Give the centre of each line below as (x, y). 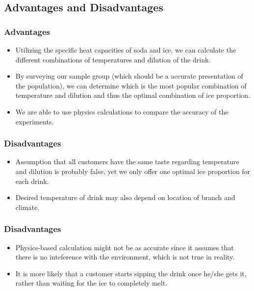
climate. (27, 207)
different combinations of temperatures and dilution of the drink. (113, 59)
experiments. (35, 121)
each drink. (32, 181)
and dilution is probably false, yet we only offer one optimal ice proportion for (133, 171)
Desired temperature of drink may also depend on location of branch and (125, 197)
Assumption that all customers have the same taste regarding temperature (127, 161)
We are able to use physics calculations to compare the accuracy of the (122, 111)
